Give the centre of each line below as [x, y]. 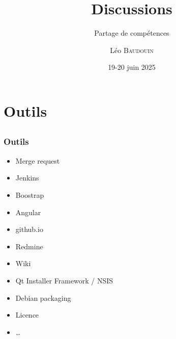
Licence [27, 315]
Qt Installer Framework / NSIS [64, 280]
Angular [28, 212]
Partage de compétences [132, 33]
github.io [29, 229]
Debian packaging [43, 297]
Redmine [29, 246]
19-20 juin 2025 [132, 67]
